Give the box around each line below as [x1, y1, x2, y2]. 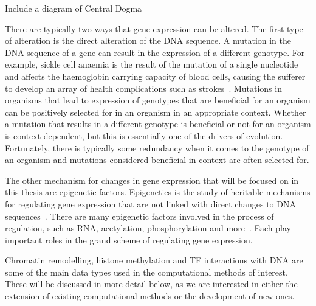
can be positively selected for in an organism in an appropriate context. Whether [5, 105, 306, 118]
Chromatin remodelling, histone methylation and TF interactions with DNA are [5, 254, 303, 266]
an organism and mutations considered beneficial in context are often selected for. [5, 153, 309, 166]
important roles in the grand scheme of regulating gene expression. [5, 233, 253, 246]
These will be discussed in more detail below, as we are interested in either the [5, 277, 298, 290]
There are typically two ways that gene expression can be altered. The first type [5, 22, 303, 35]
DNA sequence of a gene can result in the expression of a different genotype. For [5, 46, 305, 58]
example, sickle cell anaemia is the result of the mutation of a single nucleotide [5, 58, 298, 71]
